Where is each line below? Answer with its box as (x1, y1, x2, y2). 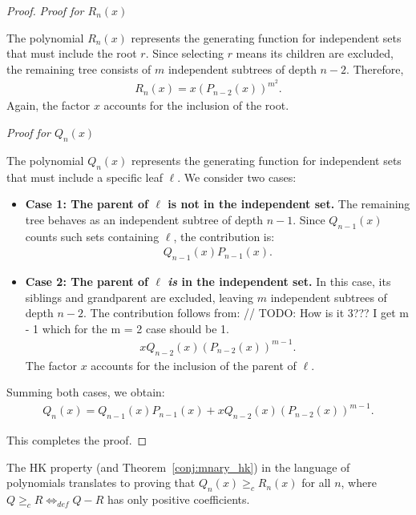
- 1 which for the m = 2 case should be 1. (25, 320, 229, 336)
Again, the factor (6, 97, 91, 114)
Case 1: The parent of (25, 195, 148, 212)
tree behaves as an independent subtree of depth (25, 211, 264, 227)
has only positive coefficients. (107, 491, 250, 508)
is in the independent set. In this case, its (168, 273, 391, 290)
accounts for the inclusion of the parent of (91, 356, 297, 373)
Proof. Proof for (6, 2, 84, 18)
